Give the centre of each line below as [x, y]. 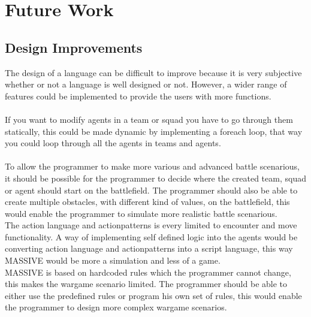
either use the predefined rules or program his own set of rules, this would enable [153, 295]
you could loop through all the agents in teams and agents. [113, 143]
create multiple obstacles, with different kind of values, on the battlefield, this [147, 202]
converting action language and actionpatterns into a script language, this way [149, 248]
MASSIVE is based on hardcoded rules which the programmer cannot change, [148, 272]
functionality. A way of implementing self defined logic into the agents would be [151, 236]
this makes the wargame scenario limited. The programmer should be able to [146, 284]
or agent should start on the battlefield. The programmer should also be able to [151, 190]
